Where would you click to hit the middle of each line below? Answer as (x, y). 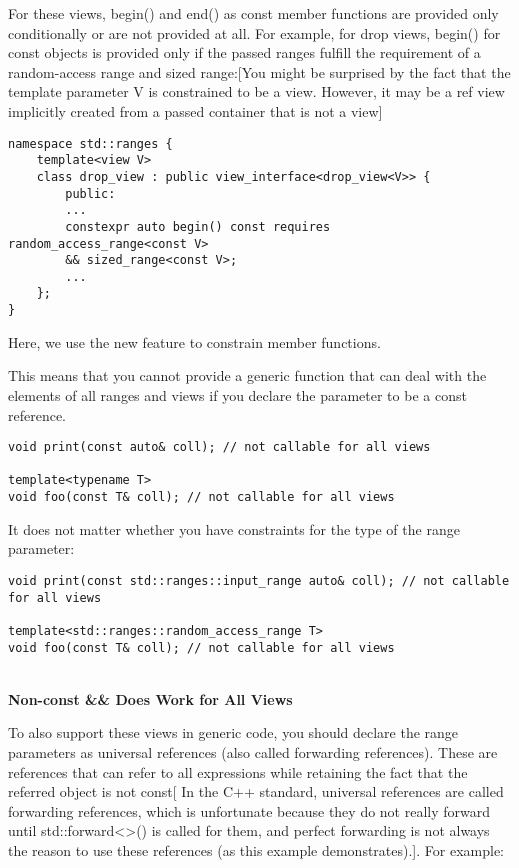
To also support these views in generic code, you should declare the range (233, 732)
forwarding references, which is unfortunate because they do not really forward (249, 810)
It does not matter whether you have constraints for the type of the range (234, 528)
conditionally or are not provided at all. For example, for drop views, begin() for (254, 32)
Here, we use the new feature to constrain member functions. (194, 341)
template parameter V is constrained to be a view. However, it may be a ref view (256, 91)
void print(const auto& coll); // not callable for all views (219, 447)
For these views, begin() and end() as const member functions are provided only (253, 13)
